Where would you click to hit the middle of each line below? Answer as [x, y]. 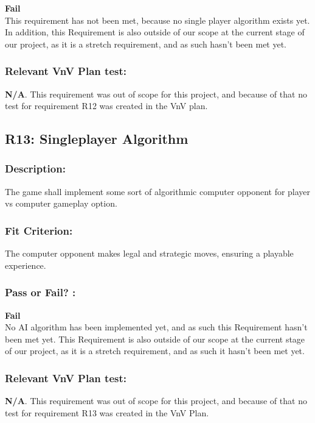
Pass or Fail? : [40, 292]
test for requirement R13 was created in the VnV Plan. [107, 412]
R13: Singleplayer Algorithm [97, 139]
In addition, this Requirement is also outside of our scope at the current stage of [155, 32]
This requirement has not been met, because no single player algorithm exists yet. [157, 20]
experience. [26, 265]
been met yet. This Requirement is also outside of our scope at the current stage [155, 339]
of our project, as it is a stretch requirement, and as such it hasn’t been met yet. [155, 351]
